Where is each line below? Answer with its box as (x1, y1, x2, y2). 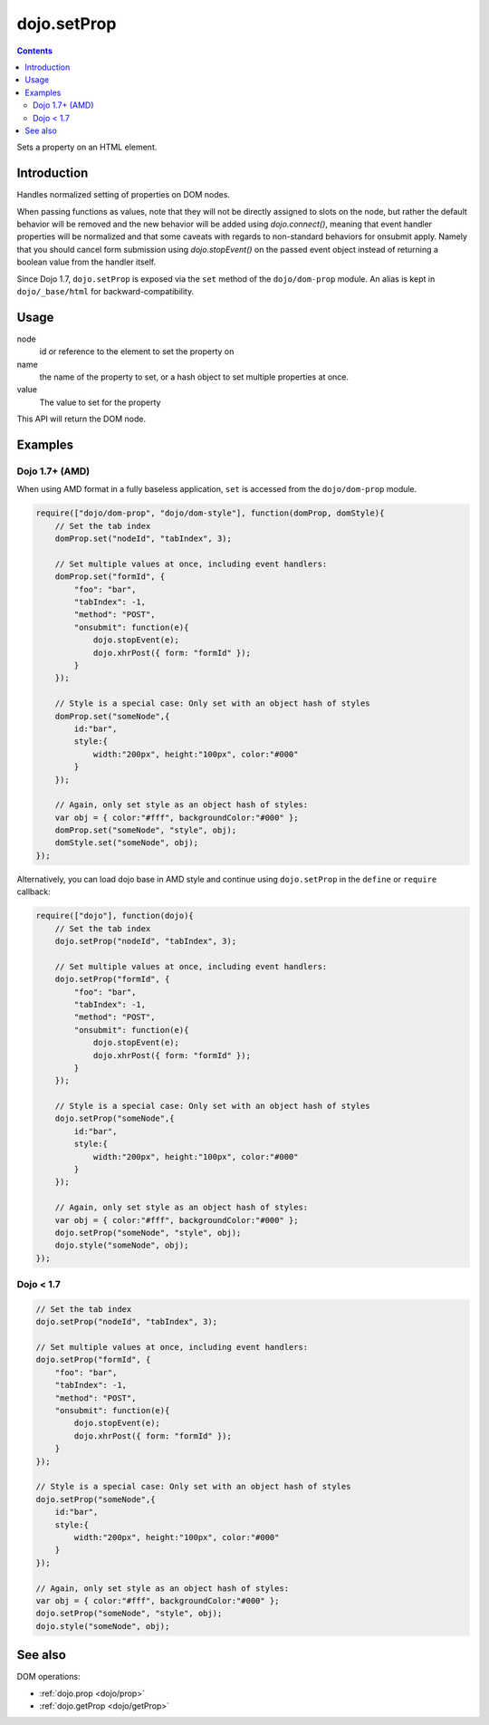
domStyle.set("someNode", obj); (54, 838, 199, 848)
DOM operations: (16, 1672, 81, 1682)
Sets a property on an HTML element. (16, 141, 158, 153)
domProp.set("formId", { (54, 572, 166, 582)
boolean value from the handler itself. (16, 256, 157, 267)
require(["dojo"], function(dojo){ (35, 911, 194, 921)
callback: (16, 886, 52, 897)
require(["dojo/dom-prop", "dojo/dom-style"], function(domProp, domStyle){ (35, 508, 385, 518)
